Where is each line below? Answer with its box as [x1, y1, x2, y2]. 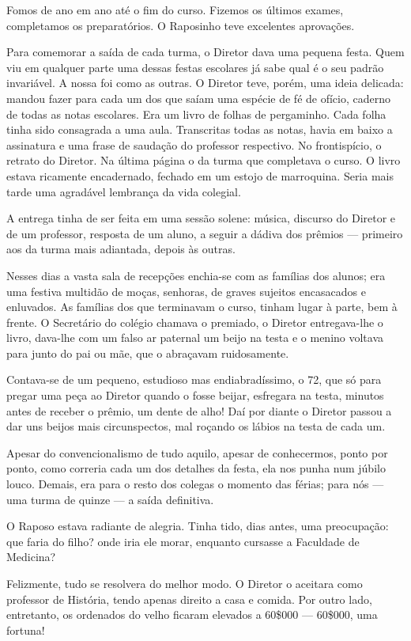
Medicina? [6, 548, 56, 565]
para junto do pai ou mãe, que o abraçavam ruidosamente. [6, 344, 289, 361]
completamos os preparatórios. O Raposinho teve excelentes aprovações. [6, 17, 355, 33]
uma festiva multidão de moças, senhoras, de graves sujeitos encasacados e [6, 283, 366, 299]
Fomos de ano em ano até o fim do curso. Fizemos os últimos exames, [6, 2, 344, 17]
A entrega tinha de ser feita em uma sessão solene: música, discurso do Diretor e [6, 210, 396, 226]
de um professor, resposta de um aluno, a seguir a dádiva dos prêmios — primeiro [6, 225, 403, 241]
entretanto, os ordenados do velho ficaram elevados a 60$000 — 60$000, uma [6, 606, 378, 623]
